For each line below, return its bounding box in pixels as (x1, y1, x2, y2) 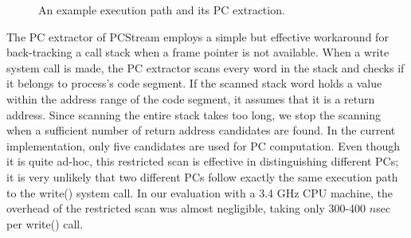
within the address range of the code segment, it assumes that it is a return (6, 90, 375, 107)
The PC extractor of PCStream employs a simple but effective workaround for (6, 28, 389, 45)
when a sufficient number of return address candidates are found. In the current (6, 122, 396, 139)
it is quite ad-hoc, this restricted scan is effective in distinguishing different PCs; (6, 153, 399, 170)
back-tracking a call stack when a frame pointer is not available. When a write (6, 44, 389, 60)
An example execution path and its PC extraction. (38, 2, 285, 18)
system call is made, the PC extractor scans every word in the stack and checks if (6, 59, 405, 76)
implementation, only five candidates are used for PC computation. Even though (6, 137, 401, 154)
